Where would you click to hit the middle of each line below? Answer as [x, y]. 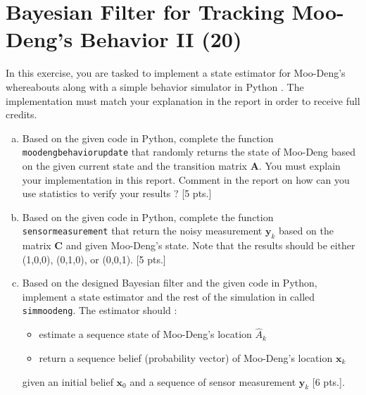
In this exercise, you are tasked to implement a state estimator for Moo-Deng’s [176, 73]
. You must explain [299, 165]
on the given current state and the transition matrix [135, 165]
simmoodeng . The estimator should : [100, 310]
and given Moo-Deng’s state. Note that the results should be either [210, 245]
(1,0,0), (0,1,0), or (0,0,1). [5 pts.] [94, 259]
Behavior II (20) [161, 39]
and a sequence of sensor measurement [213, 381]
